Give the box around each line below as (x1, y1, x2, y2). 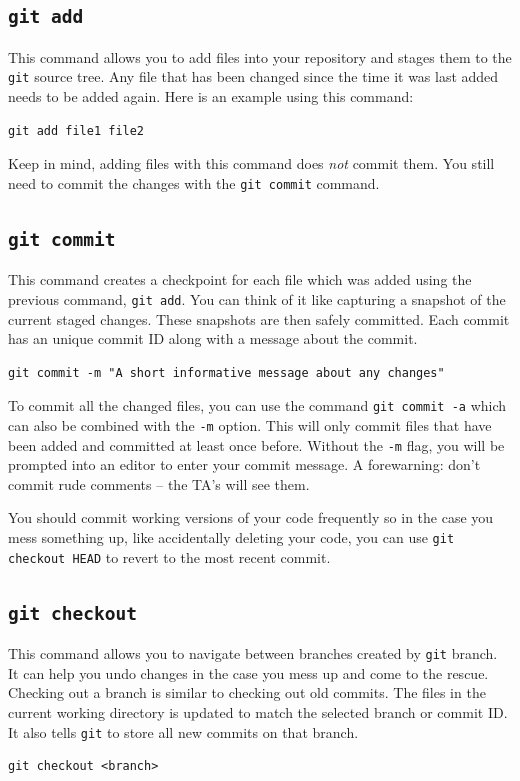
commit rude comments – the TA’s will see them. (8, 473, 310, 494)
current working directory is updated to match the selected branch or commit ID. (8, 701, 508, 722)
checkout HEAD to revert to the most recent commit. (8, 546, 331, 567)
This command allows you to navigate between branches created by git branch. (8, 643, 498, 664)
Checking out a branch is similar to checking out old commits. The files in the (8, 682, 486, 703)
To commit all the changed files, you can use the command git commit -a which (8, 395, 507, 416)
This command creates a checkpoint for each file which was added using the (8, 269, 472, 290)
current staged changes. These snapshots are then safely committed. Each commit (8, 308, 510, 329)
